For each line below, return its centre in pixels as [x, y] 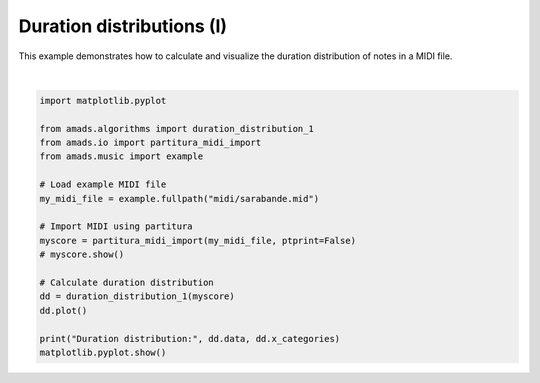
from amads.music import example [121, 156]
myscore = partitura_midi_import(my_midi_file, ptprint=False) [198, 240]
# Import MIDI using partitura [116, 226]
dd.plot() [63, 310]
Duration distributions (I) [123, 26]
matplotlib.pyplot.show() [103, 352]
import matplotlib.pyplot [103, 100]
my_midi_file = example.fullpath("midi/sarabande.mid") [179, 198]
